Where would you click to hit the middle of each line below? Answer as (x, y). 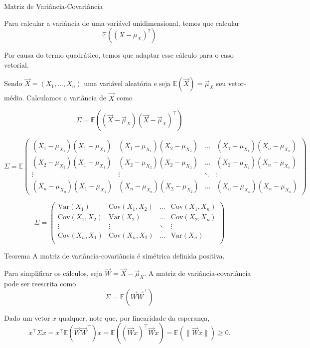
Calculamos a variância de (67, 98)
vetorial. (16, 64)
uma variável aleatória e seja (127, 83)
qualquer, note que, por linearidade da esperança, (134, 317)
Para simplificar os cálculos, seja (53, 273)
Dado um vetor (27, 317)
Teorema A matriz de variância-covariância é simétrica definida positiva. (114, 255)
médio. (14, 98)
